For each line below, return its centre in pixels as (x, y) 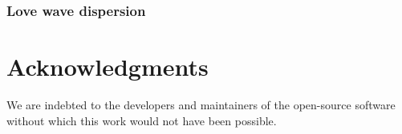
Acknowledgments (108, 67)
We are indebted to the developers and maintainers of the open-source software (201, 104)
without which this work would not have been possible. (142, 120)
